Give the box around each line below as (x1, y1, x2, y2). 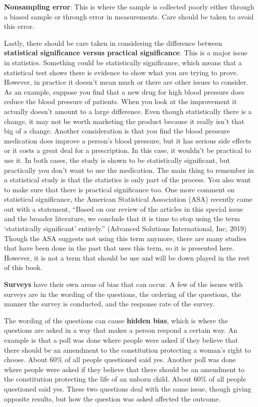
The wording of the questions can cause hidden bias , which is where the (4, 315, 228, 325)
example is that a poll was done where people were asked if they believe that (4, 335, 239, 345)
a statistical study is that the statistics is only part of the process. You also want (4, 174, 251, 185)
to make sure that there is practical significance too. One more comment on (4, 184, 235, 194)
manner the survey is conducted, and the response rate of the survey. (4, 298, 215, 309)
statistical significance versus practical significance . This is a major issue (4, 47, 248, 58)
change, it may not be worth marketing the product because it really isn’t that (4, 116, 245, 126)
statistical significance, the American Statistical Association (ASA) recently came (4, 194, 253, 204)
